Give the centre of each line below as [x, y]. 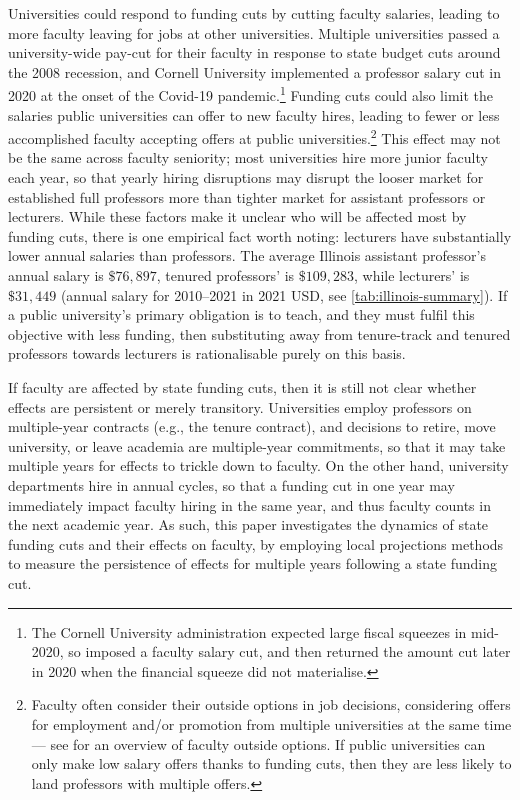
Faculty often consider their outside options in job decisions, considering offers [271, 704]
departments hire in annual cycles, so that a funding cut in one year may [231, 484]
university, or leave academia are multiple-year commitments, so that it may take [257, 445]
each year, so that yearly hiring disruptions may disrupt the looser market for [246, 177]
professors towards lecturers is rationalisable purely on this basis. [207, 353]
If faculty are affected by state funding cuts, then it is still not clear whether [242, 387]
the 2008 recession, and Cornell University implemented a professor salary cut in [255, 71]
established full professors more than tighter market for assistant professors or [247, 196]
